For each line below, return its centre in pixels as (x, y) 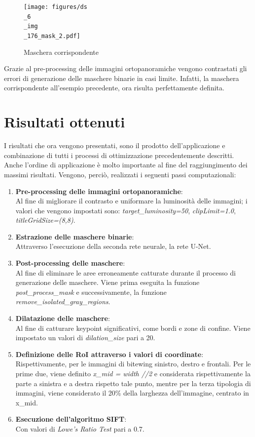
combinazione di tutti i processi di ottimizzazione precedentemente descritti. (119, 155)
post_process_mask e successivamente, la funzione (91, 292)
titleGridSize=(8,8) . (45, 220)
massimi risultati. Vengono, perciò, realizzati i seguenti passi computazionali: (120, 174)
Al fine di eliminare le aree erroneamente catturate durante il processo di (126, 272)
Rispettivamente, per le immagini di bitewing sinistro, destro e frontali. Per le (133, 364)
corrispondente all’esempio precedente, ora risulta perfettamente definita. (114, 88)
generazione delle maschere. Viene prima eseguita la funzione (108, 282)
